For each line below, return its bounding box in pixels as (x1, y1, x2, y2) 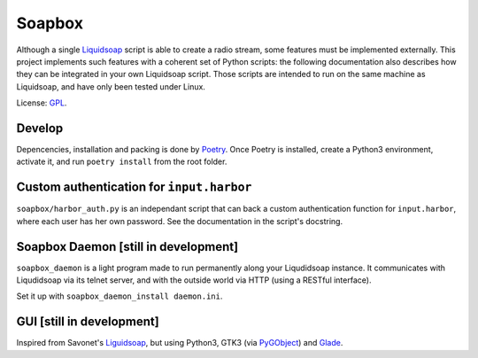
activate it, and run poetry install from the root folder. (16, 156, 227, 167)
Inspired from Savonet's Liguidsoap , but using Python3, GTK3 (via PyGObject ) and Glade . (16, 338, 343, 348)
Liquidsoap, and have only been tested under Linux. (16, 81, 205, 92)
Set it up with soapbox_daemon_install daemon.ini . (16, 291, 223, 301)
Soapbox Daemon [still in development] (16, 239, 239, 254)
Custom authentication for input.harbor (16, 180, 252, 195)
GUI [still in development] (16, 315, 159, 330)
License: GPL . (16, 97, 67, 108)
